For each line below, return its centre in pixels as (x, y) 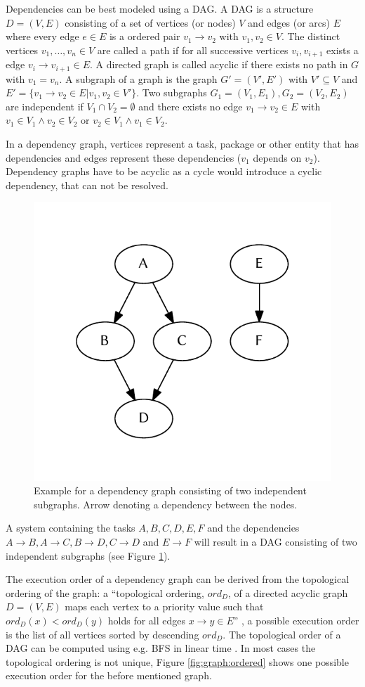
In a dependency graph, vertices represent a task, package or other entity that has (182, 144)
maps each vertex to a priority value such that (164, 606)
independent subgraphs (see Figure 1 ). (88, 555)
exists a (343, 50)
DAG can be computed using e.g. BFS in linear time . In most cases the (161, 648)
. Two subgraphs (172, 92)
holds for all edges (147, 620)
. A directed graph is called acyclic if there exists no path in (219, 64)
